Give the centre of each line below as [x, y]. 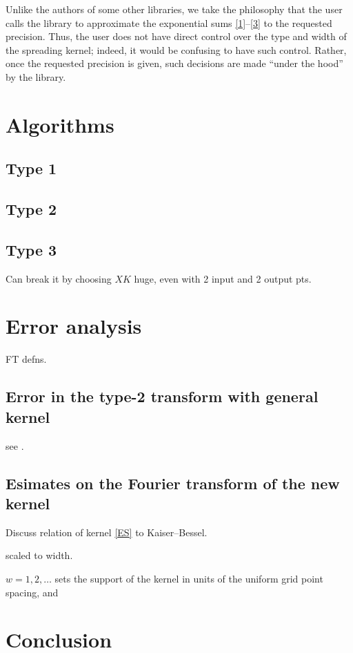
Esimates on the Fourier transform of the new [173, 483]
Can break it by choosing [59, 278]
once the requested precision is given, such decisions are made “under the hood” [174, 63]
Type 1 [31, 168]
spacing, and [32, 592]
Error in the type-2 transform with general [162, 396]
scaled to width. [39, 555]
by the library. [36, 76]
